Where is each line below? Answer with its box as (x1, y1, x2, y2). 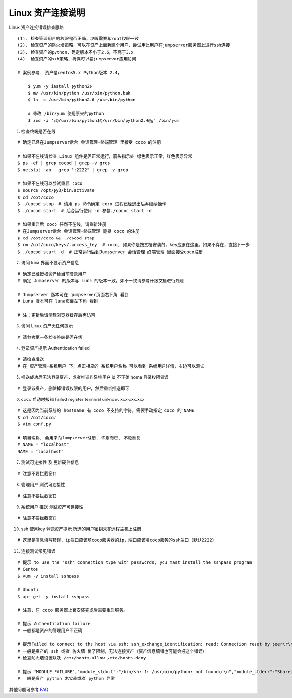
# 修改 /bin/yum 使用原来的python (27, 111, 104, 117)
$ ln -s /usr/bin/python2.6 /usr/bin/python (27, 97, 136, 102)
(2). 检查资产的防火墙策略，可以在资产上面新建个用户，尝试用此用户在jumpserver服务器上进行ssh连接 (18, 42, 230, 48)
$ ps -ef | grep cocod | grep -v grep (18, 160, 110, 166)
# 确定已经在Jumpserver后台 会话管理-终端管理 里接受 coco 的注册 (18, 140, 162, 145)
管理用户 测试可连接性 (21, 481, 65, 487)
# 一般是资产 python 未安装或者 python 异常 (18, 676, 115, 681)
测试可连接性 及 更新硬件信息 (21, 459, 79, 465)
